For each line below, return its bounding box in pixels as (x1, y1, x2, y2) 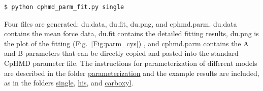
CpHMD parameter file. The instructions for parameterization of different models (4, 57, 257, 68)
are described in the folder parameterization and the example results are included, (4, 67, 259, 78)
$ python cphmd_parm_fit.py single (4, 4, 124, 11)
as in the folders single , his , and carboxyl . (4, 77, 134, 88)
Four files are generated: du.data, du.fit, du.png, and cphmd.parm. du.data (4, 18, 237, 29)
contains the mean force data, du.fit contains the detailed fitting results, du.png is (4, 28, 259, 39)
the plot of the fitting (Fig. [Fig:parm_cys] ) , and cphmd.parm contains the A (4, 38, 249, 48)
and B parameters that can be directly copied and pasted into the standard (4, 48, 239, 58)
